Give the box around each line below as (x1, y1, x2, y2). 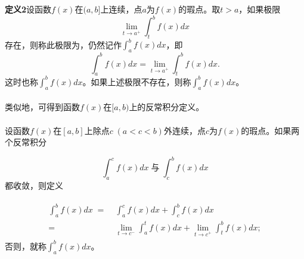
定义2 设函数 (5, 3, 52, 15)
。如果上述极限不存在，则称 (82, 75, 191, 88)
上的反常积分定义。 (129, 101, 204, 113)
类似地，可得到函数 (5, 101, 80, 113)
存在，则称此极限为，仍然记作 (5, 38, 122, 51)
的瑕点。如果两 (241, 124, 300, 136)
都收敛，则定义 (5, 179, 63, 192)
